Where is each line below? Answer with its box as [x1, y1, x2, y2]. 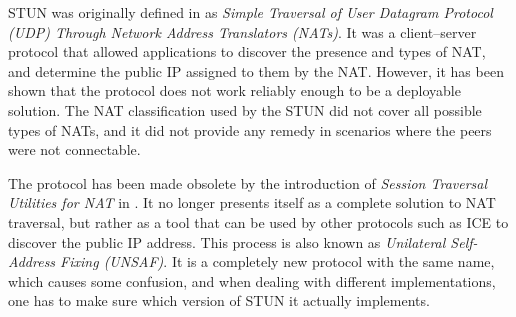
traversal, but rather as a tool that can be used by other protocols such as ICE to [8, 211, 509, 232]
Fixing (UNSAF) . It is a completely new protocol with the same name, [60, 251, 495, 272]
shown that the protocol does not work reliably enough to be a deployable [8, 80, 461, 101]
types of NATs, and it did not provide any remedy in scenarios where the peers [8, 119, 492, 140]
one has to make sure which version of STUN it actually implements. [8, 290, 430, 311]
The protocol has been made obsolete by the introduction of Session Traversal [8, 172, 488, 193]
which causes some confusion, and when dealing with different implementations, [8, 270, 496, 291]
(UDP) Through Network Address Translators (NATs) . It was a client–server [8, 21, 477, 42]
